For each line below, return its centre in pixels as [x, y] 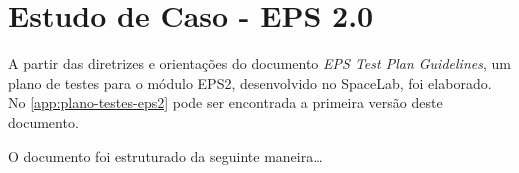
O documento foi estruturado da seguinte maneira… [165, 155]
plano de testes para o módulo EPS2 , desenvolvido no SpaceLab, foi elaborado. [250, 82]
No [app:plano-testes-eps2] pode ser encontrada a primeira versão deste [225, 102]
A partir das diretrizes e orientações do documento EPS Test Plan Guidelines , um [259, 63]
